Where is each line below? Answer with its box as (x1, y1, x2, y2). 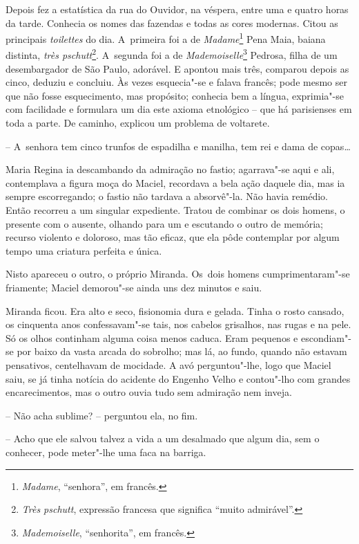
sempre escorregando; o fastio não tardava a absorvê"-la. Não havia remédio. (6, 189, 328, 203)
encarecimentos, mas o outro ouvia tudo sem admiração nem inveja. (6, 385, 292, 399)
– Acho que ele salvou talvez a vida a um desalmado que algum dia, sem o (6, 431, 320, 446)
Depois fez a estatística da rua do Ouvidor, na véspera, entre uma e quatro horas (6, 2, 349, 16)
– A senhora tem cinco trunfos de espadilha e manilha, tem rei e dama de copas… (6, 138, 351, 153)
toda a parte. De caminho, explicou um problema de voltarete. (6, 116, 270, 130)
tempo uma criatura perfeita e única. (6, 243, 162, 257)
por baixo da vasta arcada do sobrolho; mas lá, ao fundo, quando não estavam (17, 344, 347, 359)
